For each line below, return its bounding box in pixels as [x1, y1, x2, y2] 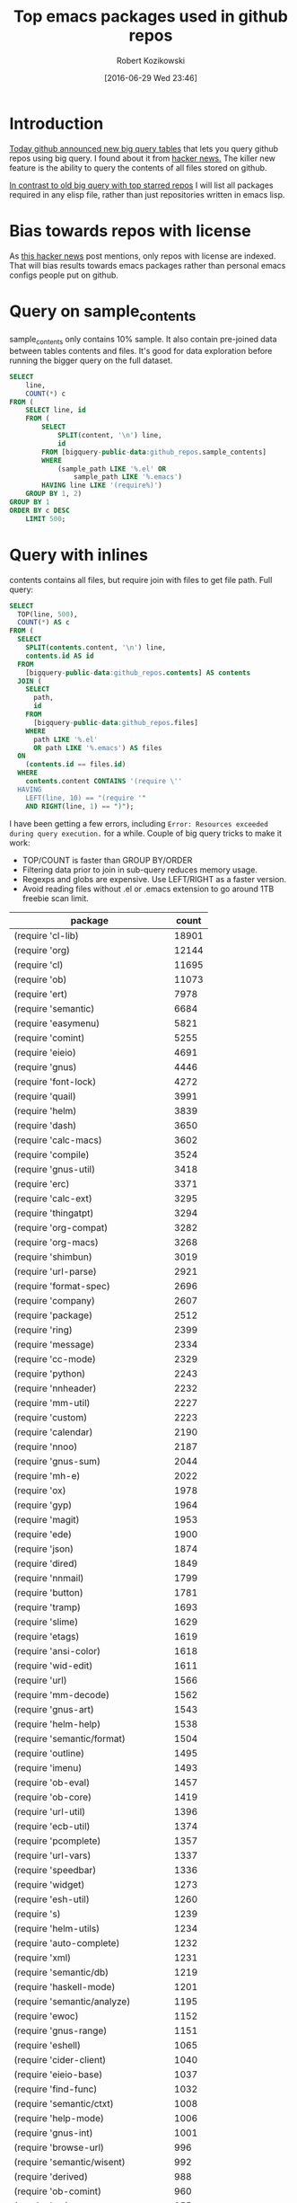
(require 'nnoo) [13, 1440, 78, 1453]
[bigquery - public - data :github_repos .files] [32, 718, 199, 727]
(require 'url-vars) [13, 1849, 92, 1862]
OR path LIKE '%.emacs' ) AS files [32, 743, 163, 752]
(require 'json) [13, 1543, 74, 1555]
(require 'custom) [13, 1411, 88, 1423]
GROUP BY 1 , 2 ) [25, 490, 83, 499]
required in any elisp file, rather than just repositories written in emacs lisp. [9, 189, 285, 199]
